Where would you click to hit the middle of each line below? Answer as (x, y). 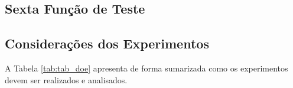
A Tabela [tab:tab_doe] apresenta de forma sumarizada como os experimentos (146, 68)
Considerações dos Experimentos (107, 43)
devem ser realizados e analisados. (66, 79)
